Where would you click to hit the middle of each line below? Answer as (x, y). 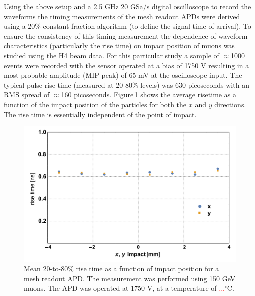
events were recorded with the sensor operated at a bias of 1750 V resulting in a (127, 65)
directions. (230, 104)
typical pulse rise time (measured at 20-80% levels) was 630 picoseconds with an (127, 85)
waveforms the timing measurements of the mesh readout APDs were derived (122, 16)
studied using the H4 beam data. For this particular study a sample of (112, 55)
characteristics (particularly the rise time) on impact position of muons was (119, 46)
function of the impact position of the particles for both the (95, 104)
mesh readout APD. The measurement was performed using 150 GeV (130, 278)
